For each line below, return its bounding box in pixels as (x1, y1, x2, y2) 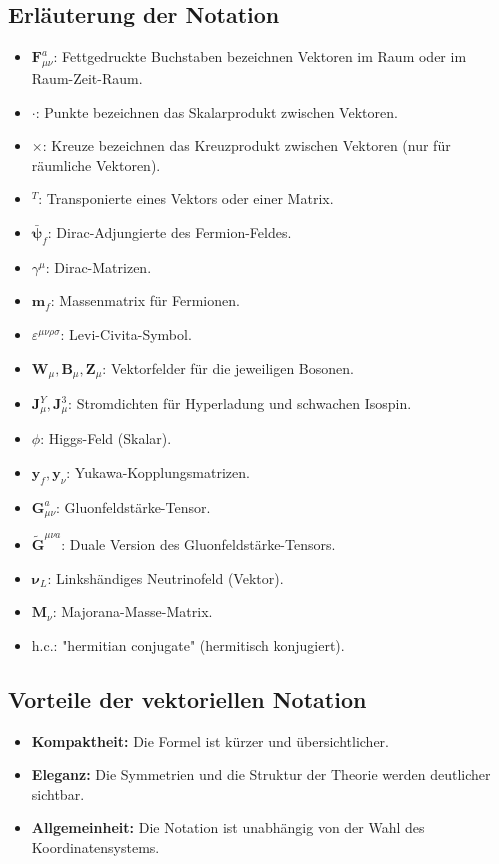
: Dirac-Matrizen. (45, 256, 152, 277)
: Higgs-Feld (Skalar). (40, 428, 172, 449)
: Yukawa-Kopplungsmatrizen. (66, 462, 250, 483)
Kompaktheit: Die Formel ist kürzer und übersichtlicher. (31, 730, 389, 751)
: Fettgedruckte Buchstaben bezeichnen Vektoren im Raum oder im (53, 46, 467, 67)
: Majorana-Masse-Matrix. (52, 601, 213, 622)
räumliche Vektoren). (31, 154, 161, 175)
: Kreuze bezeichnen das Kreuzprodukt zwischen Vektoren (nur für (42, 135, 451, 156)
